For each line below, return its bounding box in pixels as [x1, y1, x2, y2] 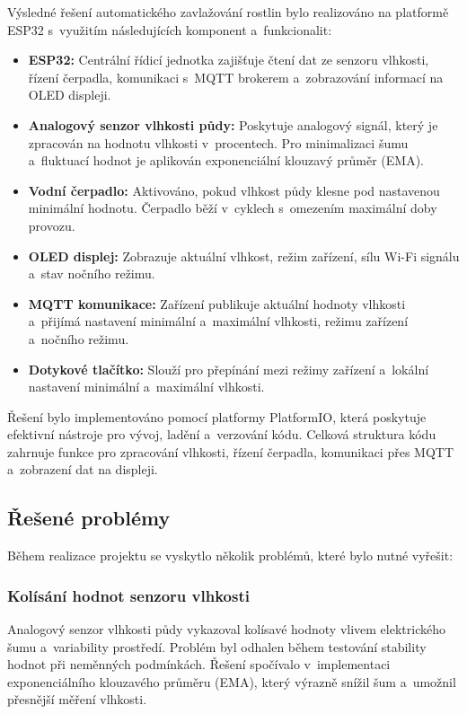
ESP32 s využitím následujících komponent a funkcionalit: [7, 20, 332, 39]
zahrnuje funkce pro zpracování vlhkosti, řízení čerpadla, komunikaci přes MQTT [7, 442, 454, 461]
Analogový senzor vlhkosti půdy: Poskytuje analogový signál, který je [28, 115, 438, 134]
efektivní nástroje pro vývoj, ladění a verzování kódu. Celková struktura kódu [7, 425, 436, 444]
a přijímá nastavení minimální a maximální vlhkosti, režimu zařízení [28, 312, 409, 331]
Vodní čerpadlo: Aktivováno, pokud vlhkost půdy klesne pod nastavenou [28, 181, 440, 199]
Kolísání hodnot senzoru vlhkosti [7, 584, 250, 606]
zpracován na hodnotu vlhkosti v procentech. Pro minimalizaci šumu [28, 133, 409, 152]
